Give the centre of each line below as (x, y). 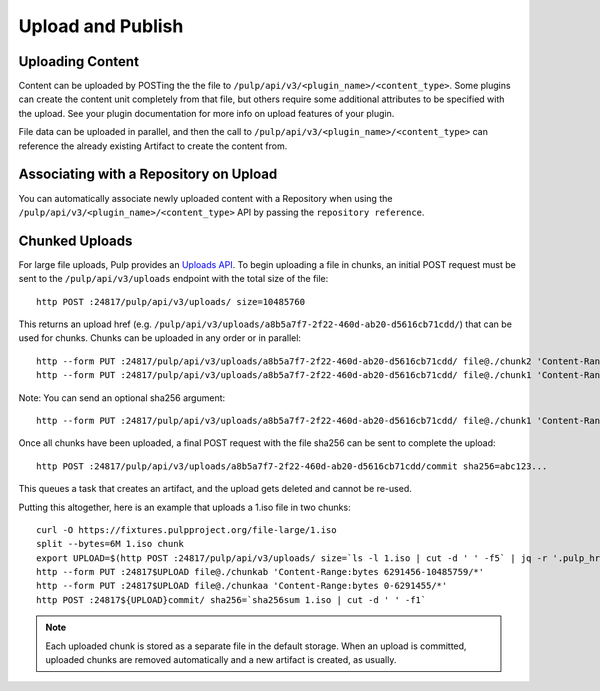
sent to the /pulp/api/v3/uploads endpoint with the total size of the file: (173, 279)
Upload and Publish (101, 26)
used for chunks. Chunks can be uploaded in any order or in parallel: (160, 338)
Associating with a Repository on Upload (148, 174)
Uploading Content (79, 61)
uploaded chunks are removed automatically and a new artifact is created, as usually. (221, 660)
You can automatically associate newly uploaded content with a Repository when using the (205, 198)
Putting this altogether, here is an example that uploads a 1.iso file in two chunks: (184, 507)
